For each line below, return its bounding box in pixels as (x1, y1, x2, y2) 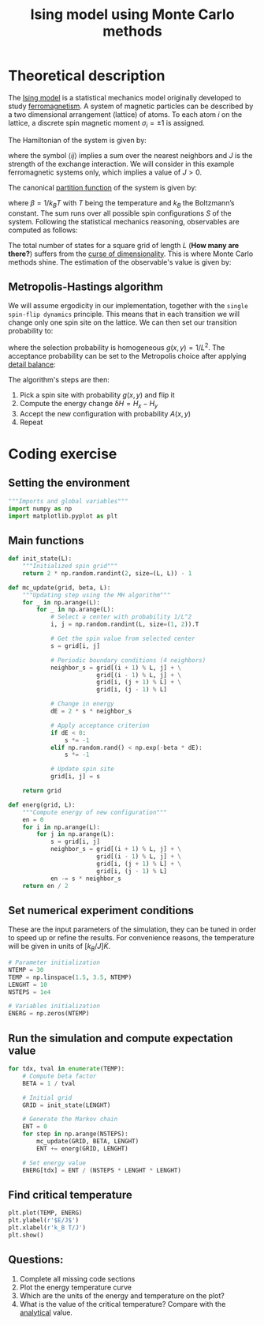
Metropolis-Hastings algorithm (8, 280, 164, 293)
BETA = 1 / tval (22, 1079, 76, 1087)
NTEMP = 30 (8, 966, 44, 973)
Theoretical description (8, 67, 165, 85)
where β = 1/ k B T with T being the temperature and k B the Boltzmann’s (8, 198, 235, 209)
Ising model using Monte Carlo (30, 6, 235, 24)
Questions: (8, 1253, 64, 1267)
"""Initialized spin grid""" (22, 563, 118, 570)
